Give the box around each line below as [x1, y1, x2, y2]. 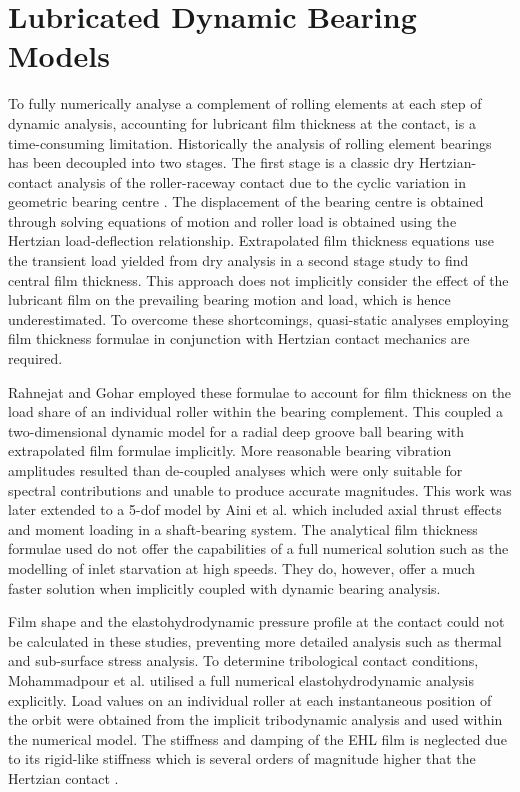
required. [8, 348, 63, 369]
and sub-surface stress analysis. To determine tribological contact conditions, [8, 650, 479, 671]
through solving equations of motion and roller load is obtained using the [8, 210, 457, 231]
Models [8, 35, 110, 76]
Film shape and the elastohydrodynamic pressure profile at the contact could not [8, 611, 505, 632]
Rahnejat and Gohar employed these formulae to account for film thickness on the [8, 381, 512, 402]
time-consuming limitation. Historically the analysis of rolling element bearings [8, 132, 492, 153]
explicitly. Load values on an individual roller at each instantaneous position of [8, 689, 492, 710]
